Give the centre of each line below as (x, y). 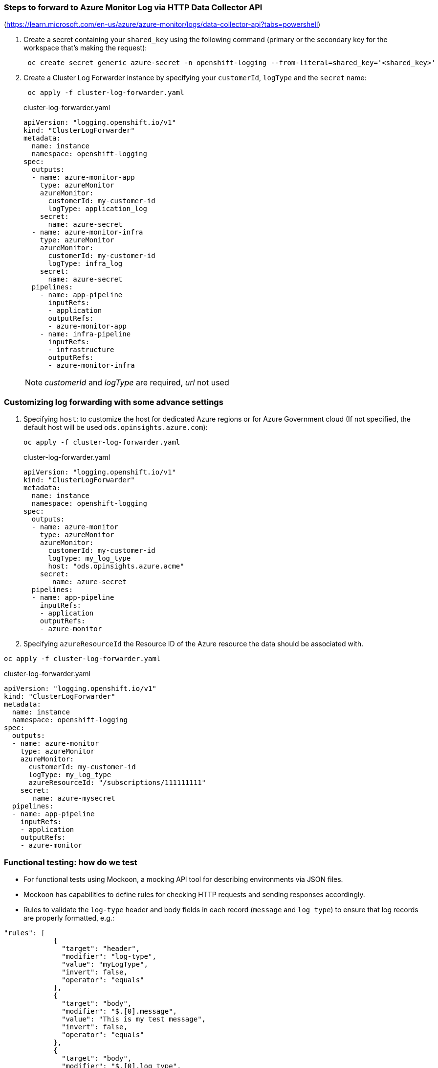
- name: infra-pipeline (85, 334)
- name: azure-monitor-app (83, 178)
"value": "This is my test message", (134, 1019)
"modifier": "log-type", (109, 956)
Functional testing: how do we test (71, 862)
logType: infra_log (85, 264)
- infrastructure (81, 350)
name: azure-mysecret (74, 798)
